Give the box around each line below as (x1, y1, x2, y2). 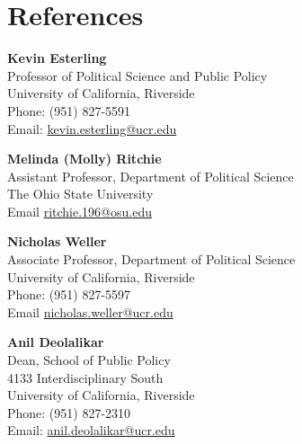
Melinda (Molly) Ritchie (7, 149, 162, 168)
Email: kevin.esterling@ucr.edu (7, 119, 177, 138)
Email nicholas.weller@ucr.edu (7, 302, 173, 321)
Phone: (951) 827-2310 (7, 403, 131, 422)
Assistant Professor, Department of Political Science (7, 166, 294, 185)
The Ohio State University (7, 184, 154, 203)
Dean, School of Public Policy (7, 351, 171, 369)
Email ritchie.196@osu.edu (7, 201, 152, 220)
